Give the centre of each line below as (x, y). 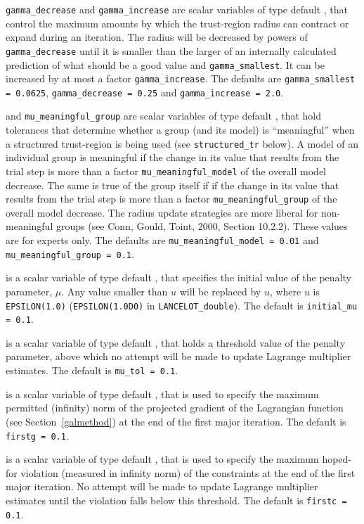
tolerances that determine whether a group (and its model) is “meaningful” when (180, 130)
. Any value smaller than (115, 291)
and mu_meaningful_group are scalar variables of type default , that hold (163, 116)
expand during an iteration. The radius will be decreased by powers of (157, 37)
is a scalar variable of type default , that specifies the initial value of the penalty (178, 277)
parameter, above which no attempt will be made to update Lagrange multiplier (178, 356)
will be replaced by (220, 291)
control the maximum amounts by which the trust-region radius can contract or (177, 23)
